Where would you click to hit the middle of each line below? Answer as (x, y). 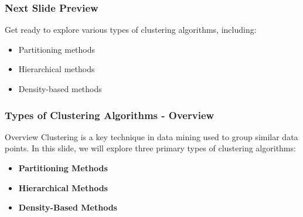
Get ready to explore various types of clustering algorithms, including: (131, 30)
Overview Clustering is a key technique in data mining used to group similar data (151, 136)
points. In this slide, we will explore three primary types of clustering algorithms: (150, 148)
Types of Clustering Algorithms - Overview (110, 115)
